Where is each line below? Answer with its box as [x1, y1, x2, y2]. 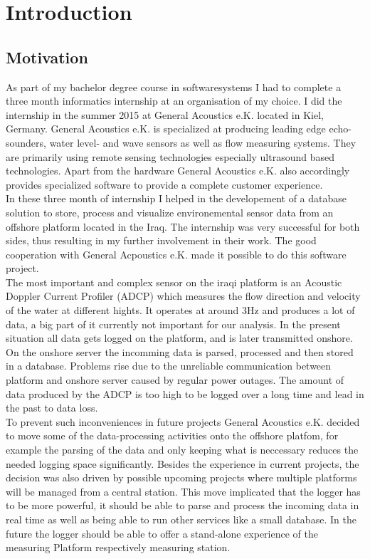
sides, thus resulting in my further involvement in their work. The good [6, 233, 317, 248]
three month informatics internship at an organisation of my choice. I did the [6, 93, 342, 108]
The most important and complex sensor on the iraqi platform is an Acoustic [6, 274, 342, 289]
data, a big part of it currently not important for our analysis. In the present [6, 316, 341, 331]
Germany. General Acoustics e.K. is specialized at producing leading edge [6, 121, 326, 136]
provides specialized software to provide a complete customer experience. [6, 177, 323, 192]
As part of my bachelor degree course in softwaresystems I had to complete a [6, 79, 342, 94]
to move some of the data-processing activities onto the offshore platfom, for [6, 428, 339, 443]
